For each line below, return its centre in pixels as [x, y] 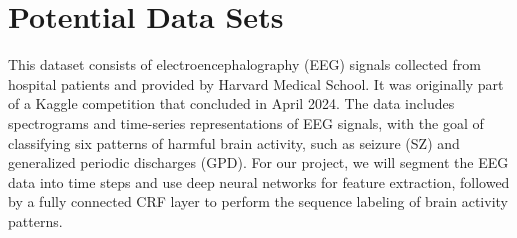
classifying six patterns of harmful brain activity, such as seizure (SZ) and [234, 142]
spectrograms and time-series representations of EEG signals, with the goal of [246, 122]
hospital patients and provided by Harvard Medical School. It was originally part [256, 83]
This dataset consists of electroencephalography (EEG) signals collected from [244, 64]
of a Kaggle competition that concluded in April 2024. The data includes [231, 103]
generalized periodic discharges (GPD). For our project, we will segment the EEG [258, 162]
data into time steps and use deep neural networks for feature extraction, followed [259, 181]
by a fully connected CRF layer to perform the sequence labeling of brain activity [258, 201]
